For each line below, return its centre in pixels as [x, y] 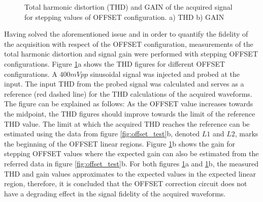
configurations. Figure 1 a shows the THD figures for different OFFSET [115, 63]
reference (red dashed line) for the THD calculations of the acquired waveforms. [128, 93]
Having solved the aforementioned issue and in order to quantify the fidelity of [126, 34]
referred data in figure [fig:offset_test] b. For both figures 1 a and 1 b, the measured [131, 163]
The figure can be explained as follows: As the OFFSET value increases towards [129, 104]
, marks [246, 134]
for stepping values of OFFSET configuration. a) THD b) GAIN [124, 17]
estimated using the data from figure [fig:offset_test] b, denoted [102, 134]
